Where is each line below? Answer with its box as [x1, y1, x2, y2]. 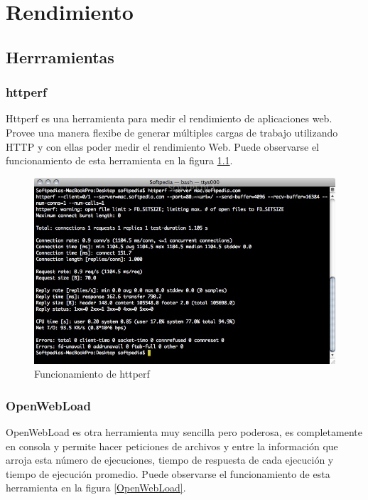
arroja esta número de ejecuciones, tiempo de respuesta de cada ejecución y [6, 452, 334, 467]
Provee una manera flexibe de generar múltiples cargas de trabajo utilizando [6, 124, 338, 139]
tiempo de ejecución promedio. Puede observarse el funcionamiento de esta [6, 466, 330, 481]
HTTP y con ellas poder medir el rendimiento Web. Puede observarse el [6, 139, 320, 154]
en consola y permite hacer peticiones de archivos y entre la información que [6, 438, 338, 453]
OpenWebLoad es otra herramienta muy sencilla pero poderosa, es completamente [6, 425, 362, 439]
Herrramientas [6, 46, 114, 68]
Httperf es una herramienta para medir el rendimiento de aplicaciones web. [6, 111, 332, 126]
